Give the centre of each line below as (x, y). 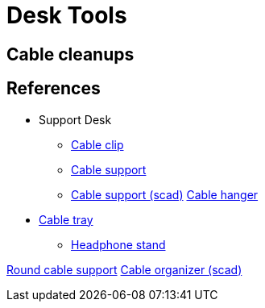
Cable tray (66, 219)
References (54, 89)
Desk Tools (67, 15)
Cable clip (97, 144)
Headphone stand (118, 244)
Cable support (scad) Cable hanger (165, 194)
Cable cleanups (70, 54)
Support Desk (75, 119)
